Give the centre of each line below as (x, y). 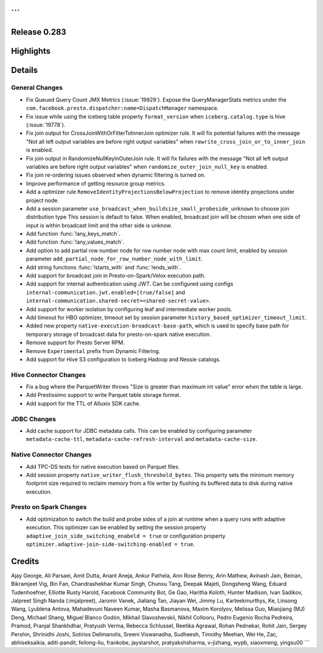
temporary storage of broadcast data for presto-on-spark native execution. (119, 334)
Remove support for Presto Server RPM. (75, 343)
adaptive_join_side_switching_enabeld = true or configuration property (126, 536)
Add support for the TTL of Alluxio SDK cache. (83, 403)
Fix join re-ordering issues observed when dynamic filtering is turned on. (116, 175)
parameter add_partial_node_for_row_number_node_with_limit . (115, 259)
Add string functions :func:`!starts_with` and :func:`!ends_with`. (104, 267)
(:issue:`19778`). (46, 124)
